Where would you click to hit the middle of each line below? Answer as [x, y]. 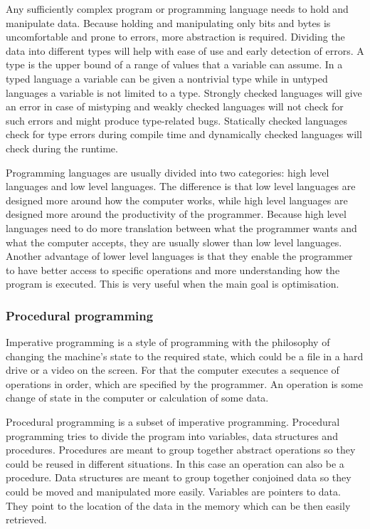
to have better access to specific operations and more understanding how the [173, 269]
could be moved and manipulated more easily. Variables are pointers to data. [173, 492]
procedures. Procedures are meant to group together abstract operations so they [181, 450]
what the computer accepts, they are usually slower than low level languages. [174, 242]
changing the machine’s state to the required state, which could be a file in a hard [185, 356]
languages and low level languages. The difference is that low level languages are [181, 186]
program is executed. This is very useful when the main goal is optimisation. [173, 284]
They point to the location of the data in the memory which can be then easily [178, 505]
